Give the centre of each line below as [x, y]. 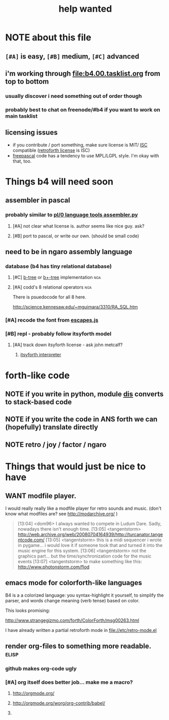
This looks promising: [28, 610]
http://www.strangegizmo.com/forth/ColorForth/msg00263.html [72, 620]
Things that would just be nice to [76, 466]
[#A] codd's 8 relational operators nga [52, 287]
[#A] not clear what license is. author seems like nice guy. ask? [78, 226]
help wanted [85, 9]
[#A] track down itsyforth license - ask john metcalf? [67, 345]
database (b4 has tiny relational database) [59, 266]
